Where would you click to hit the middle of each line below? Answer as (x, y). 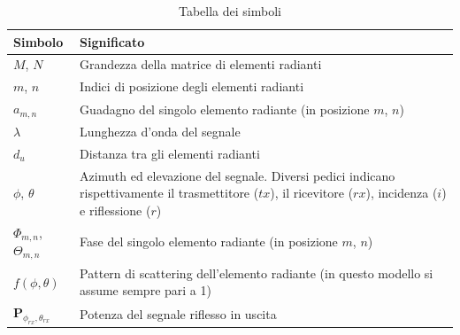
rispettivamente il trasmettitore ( (169, 193)
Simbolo (38, 41)
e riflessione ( (115, 210)
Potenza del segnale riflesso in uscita (178, 313)
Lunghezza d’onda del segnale (160, 131)
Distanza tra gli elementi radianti (170, 153)
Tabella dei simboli (230, 11)
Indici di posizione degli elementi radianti (192, 86)
